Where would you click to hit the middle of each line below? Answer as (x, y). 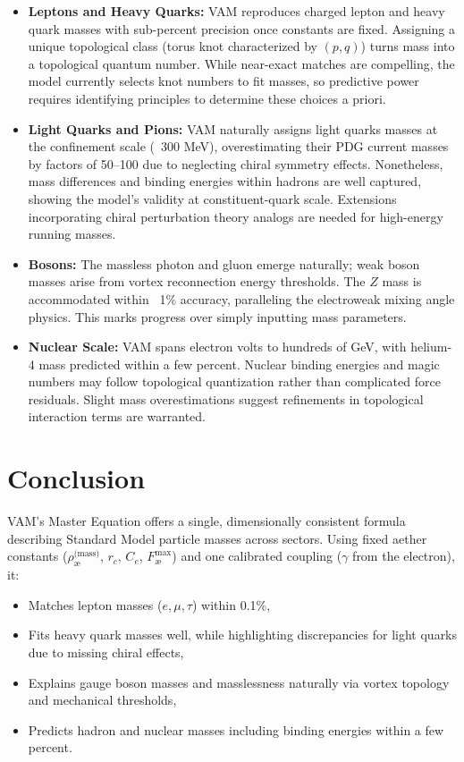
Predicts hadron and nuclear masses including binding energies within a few (236, 729)
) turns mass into (408, 46)
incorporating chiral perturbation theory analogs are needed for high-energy (236, 216)
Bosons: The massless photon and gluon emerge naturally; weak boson (224, 263)
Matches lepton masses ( (95, 604)
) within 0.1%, (231, 604)
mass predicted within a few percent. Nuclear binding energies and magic (239, 364)
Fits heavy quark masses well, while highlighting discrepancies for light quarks (243, 635)
